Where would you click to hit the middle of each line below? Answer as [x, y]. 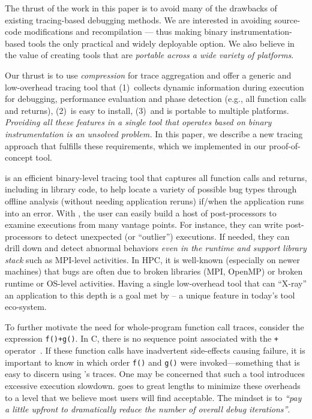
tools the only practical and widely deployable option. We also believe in [161, 43]
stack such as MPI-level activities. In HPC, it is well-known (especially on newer [152, 259]
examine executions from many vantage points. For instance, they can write [144, 224]
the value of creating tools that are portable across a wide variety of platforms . [149, 55]
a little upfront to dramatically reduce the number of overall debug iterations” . [148, 409]
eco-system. [26, 307]
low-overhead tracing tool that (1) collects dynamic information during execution [154, 87]
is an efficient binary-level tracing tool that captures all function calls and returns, [156, 177]
